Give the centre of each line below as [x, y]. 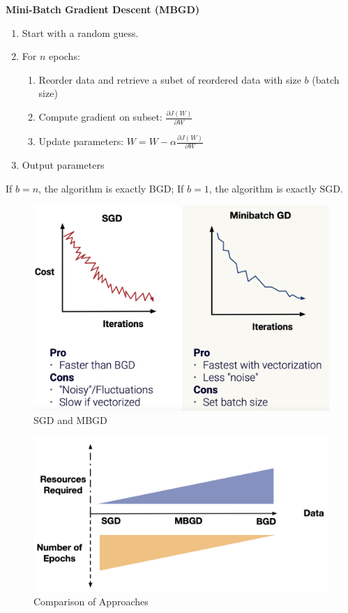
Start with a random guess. [80, 32]
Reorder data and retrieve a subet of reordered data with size [170, 79]
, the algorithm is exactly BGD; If [111, 188]
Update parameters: [81, 141]
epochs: [65, 56]
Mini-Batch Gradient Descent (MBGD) [103, 9]
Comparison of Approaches [91, 601]
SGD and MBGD [70, 420]
